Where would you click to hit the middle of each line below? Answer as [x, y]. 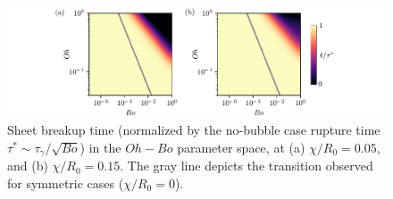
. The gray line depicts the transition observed [247, 166]
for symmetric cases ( [66, 183]
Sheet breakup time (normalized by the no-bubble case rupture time [194, 130]
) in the [100, 147]
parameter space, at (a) [241, 147]
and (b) [28, 166]
